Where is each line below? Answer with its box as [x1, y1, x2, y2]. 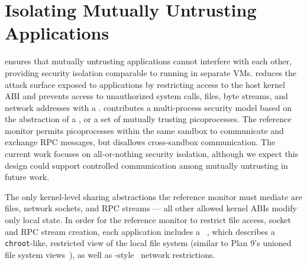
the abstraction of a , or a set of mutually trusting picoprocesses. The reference [5, 113, 292, 125]
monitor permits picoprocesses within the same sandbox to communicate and [5, 124, 284, 136]
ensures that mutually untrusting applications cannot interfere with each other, [5, 55, 292, 67]
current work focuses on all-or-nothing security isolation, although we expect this [5, 148, 299, 160]
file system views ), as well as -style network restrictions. [5, 248, 215, 260]
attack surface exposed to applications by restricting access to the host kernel [5, 78, 285, 90]
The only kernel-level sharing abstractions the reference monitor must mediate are [5, 190, 302, 202]
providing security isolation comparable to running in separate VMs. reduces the [5, 66, 296, 78]
